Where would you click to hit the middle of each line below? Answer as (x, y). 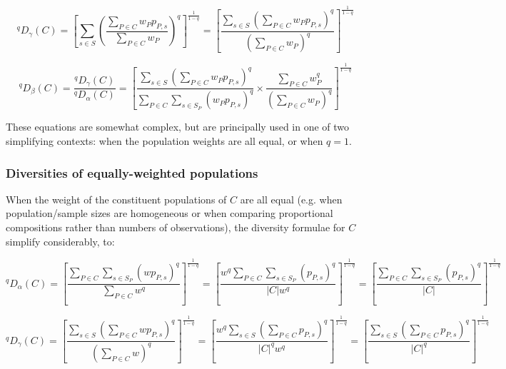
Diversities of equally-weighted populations (132, 172)
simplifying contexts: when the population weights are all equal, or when (165, 141)
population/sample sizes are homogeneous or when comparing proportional (169, 213)
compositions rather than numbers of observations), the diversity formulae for (176, 227)
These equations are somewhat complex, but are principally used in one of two (178, 127)
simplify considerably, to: (60, 241)
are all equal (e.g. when (291, 199)
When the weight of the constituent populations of (116, 199)
